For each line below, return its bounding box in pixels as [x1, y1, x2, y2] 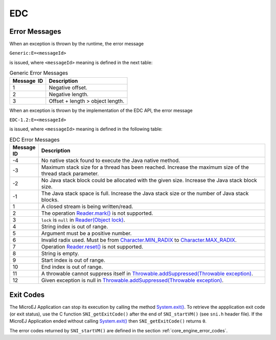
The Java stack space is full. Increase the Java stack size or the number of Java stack [41, 190, 249, 197]
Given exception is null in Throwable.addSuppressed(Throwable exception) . [41, 277, 224, 284]
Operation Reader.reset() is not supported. [41, 243, 143, 251]
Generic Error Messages [9, 70, 68, 77]
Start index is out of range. [41, 257, 106, 264]
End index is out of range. [41, 263, 103, 270]
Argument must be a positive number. [41, 230, 132, 237]
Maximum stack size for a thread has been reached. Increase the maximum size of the [41, 164, 249, 171]
